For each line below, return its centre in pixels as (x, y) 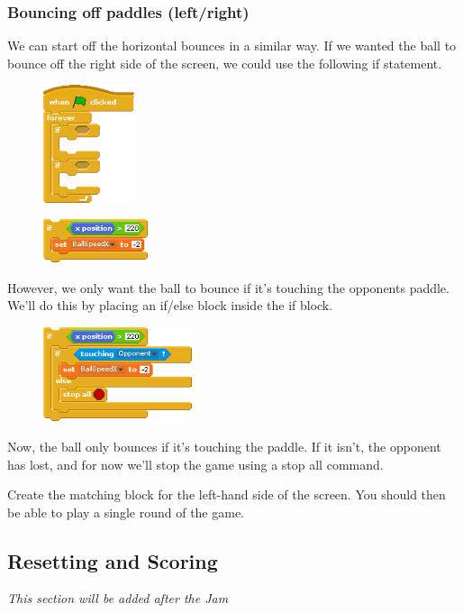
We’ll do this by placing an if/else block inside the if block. (170, 305)
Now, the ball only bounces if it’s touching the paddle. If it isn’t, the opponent (224, 446)
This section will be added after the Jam (118, 598)
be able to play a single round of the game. (126, 512)
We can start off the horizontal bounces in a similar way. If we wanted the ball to (232, 46)
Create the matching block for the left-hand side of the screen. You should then (227, 494)
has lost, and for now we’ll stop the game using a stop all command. (195, 464)
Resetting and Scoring (113, 560)
